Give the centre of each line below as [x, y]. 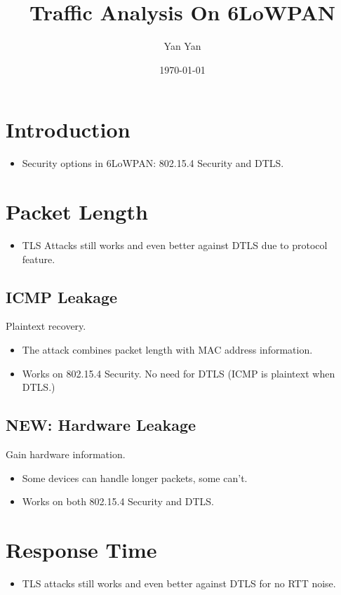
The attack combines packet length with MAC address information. [167, 349]
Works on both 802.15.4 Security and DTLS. [118, 501]
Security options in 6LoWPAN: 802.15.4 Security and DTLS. [153, 163]
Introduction [68, 129]
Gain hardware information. [66, 454]
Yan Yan [182, 46]
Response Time [81, 549]
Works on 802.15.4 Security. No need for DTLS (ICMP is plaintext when [179, 373]
